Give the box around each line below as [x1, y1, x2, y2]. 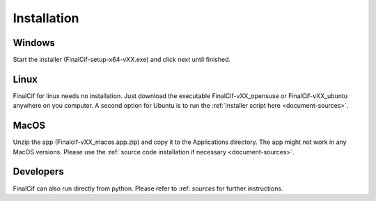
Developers [13, 166, 64, 177]
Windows [13, 37, 55, 49]
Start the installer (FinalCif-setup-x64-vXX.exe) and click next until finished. [13, 56, 231, 64]
